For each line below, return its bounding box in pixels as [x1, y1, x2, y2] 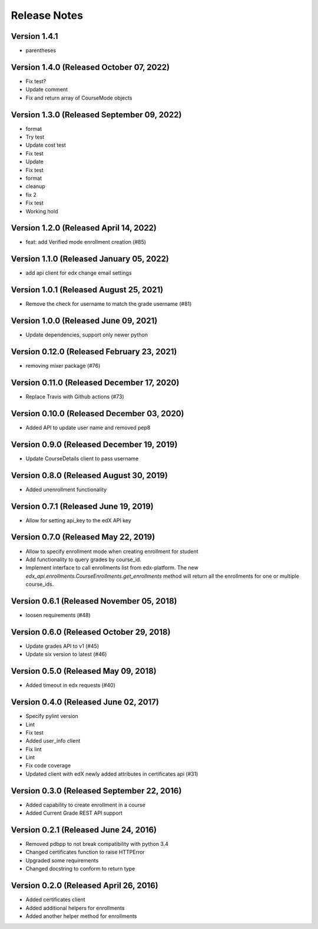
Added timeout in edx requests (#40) [25, 681, 116, 689]
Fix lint [25, 746, 42, 753]
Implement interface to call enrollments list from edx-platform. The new [25, 564, 198, 571]
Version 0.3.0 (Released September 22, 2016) [11, 786, 182, 796]
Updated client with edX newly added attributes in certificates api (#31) [25, 770, 198, 778]
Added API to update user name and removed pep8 [25, 424, 151, 431]
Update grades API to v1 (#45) [25, 643, 100, 650]
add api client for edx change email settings [25, 269, 132, 276]
